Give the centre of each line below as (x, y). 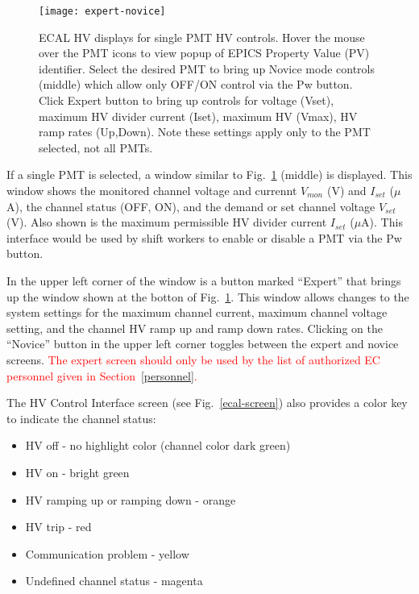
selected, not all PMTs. (96, 147)
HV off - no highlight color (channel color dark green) (158, 445)
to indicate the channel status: (81, 418)
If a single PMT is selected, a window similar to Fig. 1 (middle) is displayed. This (209, 174)
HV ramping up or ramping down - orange (131, 499)
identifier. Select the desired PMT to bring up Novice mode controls (207, 68)
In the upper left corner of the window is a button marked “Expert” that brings (204, 280)
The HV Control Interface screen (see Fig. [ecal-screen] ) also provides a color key (207, 403)
